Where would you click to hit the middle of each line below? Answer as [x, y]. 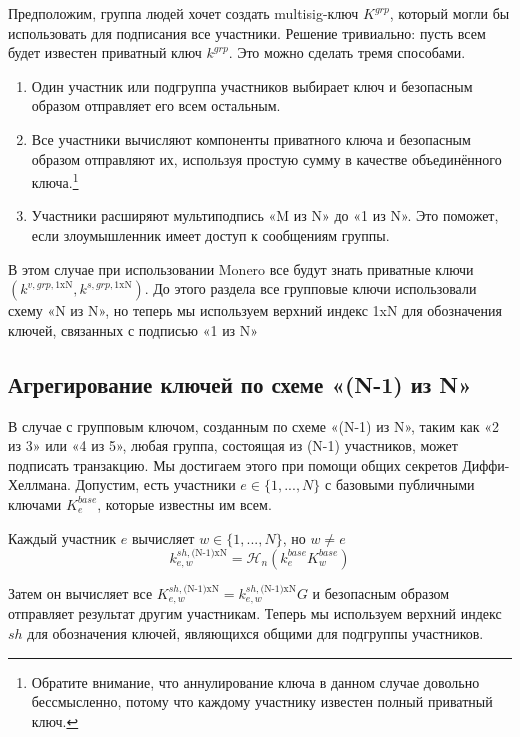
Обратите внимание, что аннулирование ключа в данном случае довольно [255, 681]
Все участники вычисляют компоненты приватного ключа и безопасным [251, 138]
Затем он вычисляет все [80, 592]
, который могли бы [449, 13]
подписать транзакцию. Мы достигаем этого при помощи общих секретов [233, 464]
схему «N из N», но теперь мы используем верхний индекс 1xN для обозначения [255, 310]
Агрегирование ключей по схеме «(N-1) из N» [240, 383]
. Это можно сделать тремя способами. [347, 52]
